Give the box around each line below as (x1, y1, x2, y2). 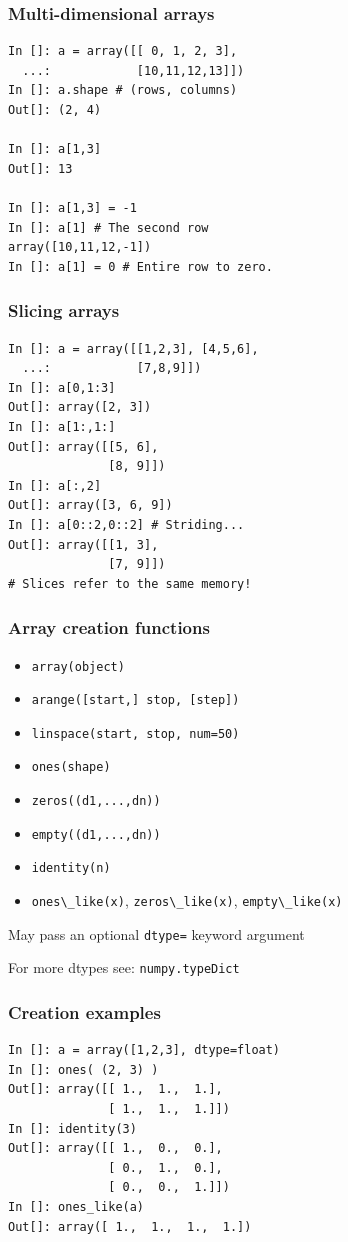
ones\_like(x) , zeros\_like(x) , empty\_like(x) (31, 890, 343, 911)
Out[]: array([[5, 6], (8, 439, 159, 454)
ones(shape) (31, 760, 111, 775)
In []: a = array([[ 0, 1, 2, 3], (8, 44, 238, 59)
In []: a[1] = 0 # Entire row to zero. (8, 259, 273, 274)
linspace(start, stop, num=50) (31, 726, 240, 741)
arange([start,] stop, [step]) (31, 693, 240, 708)
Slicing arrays (8, 298, 120, 323)
